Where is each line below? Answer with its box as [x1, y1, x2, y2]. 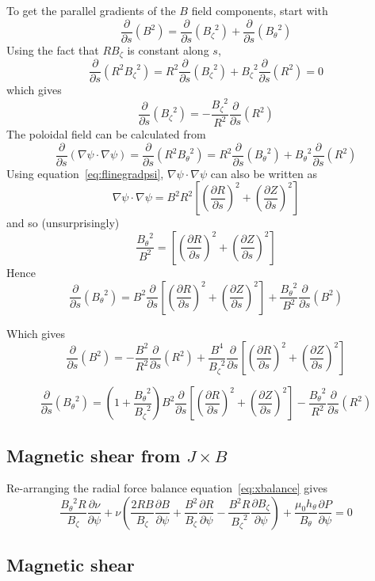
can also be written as [210, 165, 318, 181]
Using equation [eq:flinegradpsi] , [6, 165, 164, 181]
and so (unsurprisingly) [6, 215, 120, 231]
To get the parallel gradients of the [6, 2, 176, 18]
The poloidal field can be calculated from [6, 126, 206, 142]
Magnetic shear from [6, 442, 181, 467]
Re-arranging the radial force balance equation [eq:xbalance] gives [6, 480, 327, 496]
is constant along [127, 41, 209, 58]
